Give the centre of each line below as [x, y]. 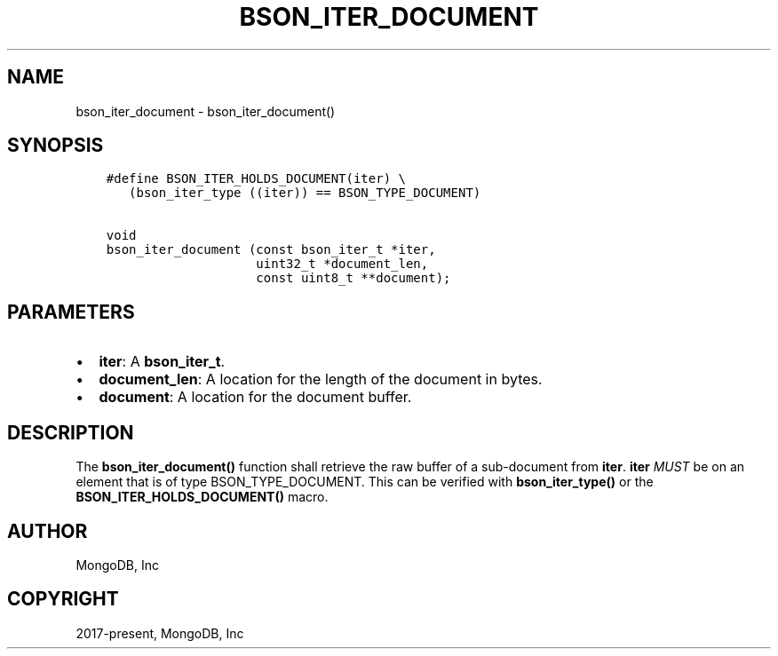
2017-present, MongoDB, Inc [160, 633]
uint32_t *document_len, [342, 264]
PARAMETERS [71, 312]
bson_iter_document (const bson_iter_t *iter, [271, 250]
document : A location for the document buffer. [255, 397]
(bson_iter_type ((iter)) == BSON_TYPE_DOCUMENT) [305, 193]
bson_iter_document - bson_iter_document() [206, 111]
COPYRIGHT [63, 599]
